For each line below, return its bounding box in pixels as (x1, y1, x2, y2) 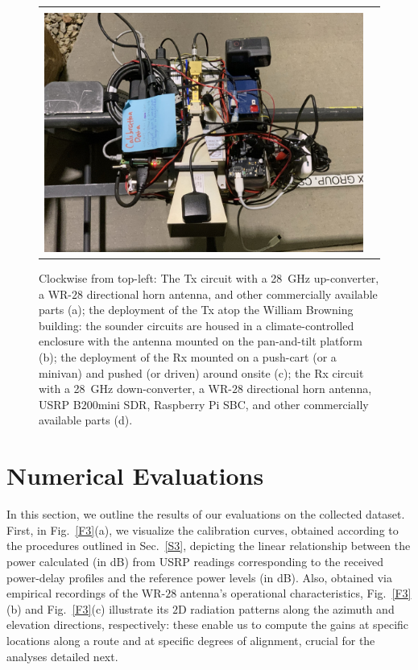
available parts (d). (39, 412, 133, 428)
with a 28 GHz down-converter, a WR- (39, 380, 232, 397)
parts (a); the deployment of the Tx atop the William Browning (39, 301, 354, 318)
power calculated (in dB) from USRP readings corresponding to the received (6, 552, 384, 569)
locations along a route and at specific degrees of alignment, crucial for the (6, 631, 375, 648)
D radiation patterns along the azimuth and (177, 600, 395, 617)
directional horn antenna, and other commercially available (86, 285, 378, 302)
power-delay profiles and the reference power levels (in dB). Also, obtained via (6, 569, 392, 585)
